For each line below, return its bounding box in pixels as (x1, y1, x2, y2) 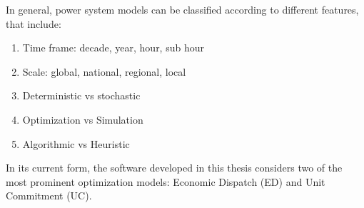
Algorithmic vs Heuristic (22, 136, 130, 151)
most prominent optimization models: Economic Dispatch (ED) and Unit (6, 174, 325, 189)
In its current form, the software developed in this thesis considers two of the (6, 160, 343, 175)
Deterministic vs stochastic (22, 88, 141, 103)
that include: (6, 16, 61, 31)
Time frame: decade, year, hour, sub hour (22, 40, 204, 55)
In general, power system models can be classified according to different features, (6, 2, 359, 16)
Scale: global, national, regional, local (22, 64, 186, 79)
